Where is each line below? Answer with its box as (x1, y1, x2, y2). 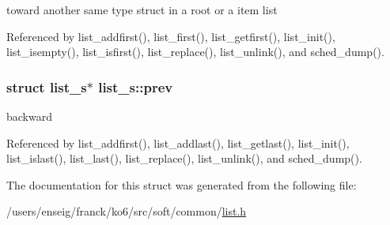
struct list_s (6, 77, 87, 96)
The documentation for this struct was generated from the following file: (6, 176, 357, 193)
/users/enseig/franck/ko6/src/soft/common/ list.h (6, 203, 247, 219)
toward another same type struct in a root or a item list (6, 2, 278, 17)
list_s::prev (98, 77, 173, 96)
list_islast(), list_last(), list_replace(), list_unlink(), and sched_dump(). (6, 150, 362, 167)
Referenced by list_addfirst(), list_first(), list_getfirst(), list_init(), (6, 28, 335, 44)
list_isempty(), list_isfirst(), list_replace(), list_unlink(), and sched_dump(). (6, 43, 384, 60)
